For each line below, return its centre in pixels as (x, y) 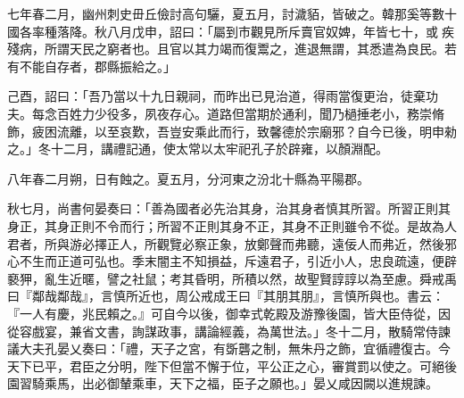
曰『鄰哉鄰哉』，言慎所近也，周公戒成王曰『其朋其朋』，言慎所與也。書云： (226, 296)
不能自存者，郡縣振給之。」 (97, 66)
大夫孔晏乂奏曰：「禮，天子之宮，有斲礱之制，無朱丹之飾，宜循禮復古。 (228, 348)
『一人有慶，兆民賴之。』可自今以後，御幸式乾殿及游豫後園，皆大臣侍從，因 (229, 313)
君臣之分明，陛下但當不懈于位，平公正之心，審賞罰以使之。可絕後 (263, 365)
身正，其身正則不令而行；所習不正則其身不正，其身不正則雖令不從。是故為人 (232, 225)
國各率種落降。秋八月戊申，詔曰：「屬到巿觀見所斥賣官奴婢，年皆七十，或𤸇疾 (231, 31)
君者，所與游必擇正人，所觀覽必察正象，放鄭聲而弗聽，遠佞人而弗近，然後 (226, 243)
